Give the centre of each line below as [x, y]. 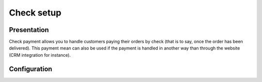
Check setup [35, 13]
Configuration [31, 69]
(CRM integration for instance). [40, 55]
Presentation [29, 30]
